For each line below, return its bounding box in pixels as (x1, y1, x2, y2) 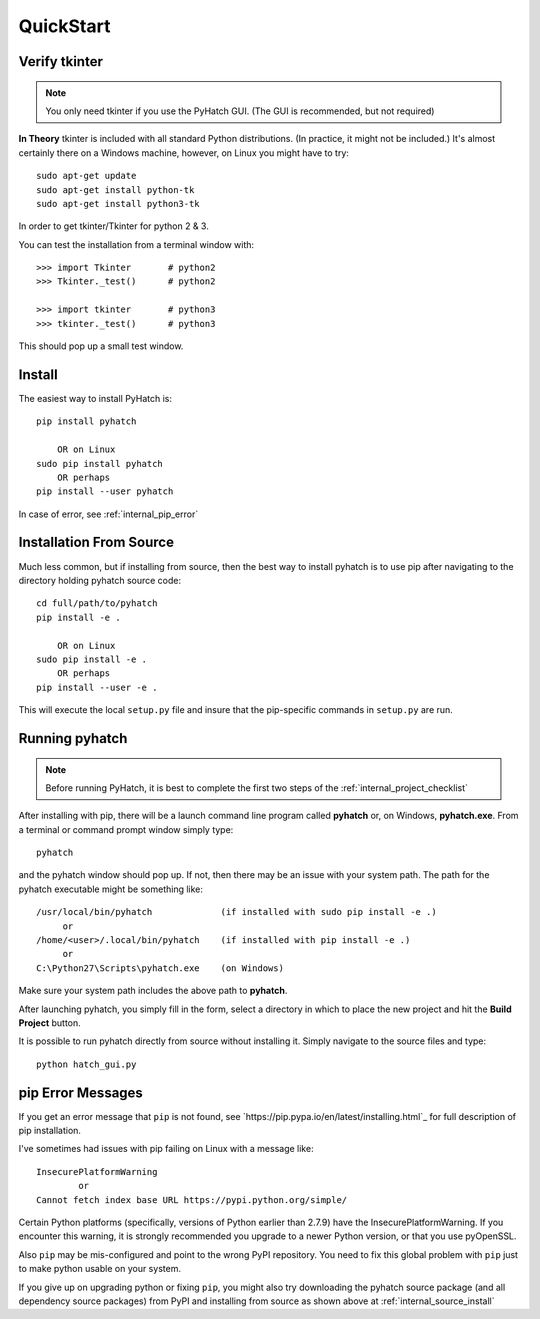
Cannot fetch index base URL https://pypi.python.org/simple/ (36, 1194, 348, 1205)
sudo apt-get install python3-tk (36, 198, 200, 209)
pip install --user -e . (36, 681, 158, 693)
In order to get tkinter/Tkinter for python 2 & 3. (18, 220, 209, 232)
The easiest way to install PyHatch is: (18, 392, 173, 404)
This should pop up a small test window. (18, 340, 184, 352)
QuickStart (18, 15, 111, 37)
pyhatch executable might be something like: (18, 883, 204, 895)
